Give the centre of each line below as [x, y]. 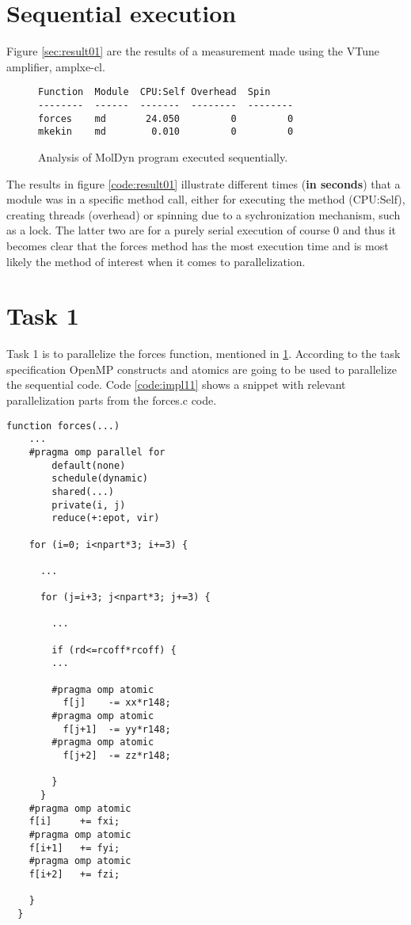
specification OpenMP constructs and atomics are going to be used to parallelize [202, 369]
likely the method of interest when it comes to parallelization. [156, 261]
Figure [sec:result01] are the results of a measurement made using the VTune [193, 51]
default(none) [89, 465]
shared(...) [83, 491]
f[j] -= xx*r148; [117, 703]
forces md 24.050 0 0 [166, 118]
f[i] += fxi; [74, 822]
